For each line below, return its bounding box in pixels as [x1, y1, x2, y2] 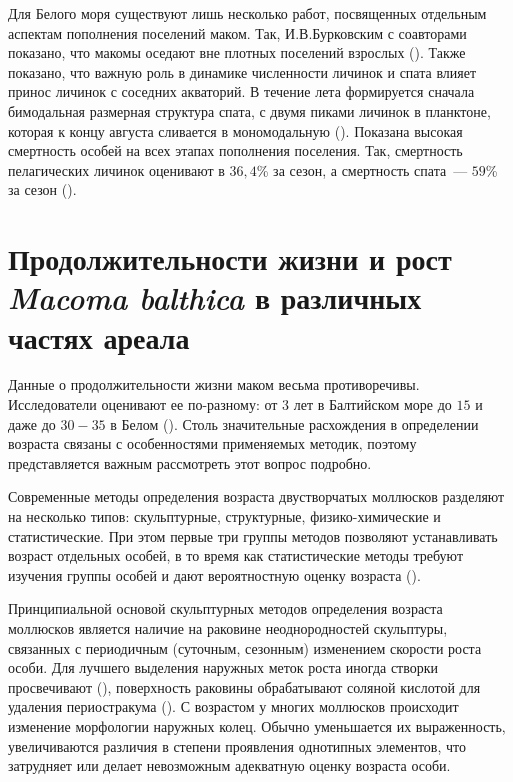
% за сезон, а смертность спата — [256, 159, 468, 180]
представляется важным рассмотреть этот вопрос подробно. [8, 452, 372, 473]
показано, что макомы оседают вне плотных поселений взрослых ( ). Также [8, 42, 466, 63]
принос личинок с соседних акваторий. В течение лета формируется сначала [8, 81, 475, 102]
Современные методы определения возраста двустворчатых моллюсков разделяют [8, 486, 505, 507]
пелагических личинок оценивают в [8, 159, 225, 180]
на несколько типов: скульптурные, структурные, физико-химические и [8, 506, 441, 526]
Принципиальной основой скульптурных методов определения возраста [8, 598, 443, 619]
